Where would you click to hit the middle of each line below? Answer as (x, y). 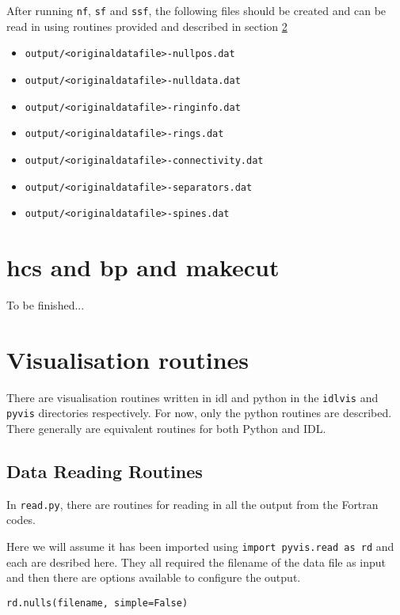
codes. (21, 520)
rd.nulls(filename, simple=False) (97, 603)
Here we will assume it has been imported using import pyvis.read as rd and (200, 547)
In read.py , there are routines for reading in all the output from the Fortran (192, 504)
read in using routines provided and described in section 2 (147, 26)
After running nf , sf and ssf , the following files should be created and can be (196, 10)
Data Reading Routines (105, 471)
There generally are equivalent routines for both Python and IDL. (166, 428)
